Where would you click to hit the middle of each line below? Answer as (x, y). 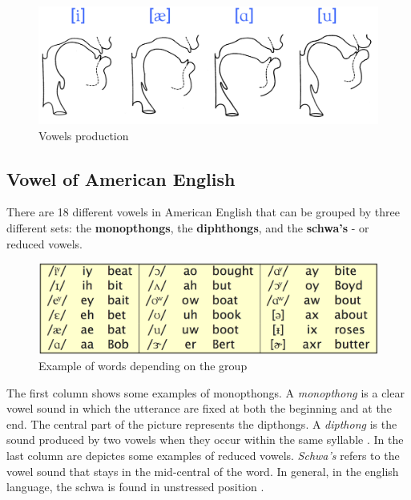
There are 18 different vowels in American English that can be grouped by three (203, 212)
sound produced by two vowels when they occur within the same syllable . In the (205, 440)
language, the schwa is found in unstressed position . (135, 487)
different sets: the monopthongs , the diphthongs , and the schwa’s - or (188, 227)
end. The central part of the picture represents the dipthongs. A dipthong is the (202, 423)
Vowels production (84, 135)
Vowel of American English (121, 178)
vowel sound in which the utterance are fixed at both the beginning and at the (199, 408)
